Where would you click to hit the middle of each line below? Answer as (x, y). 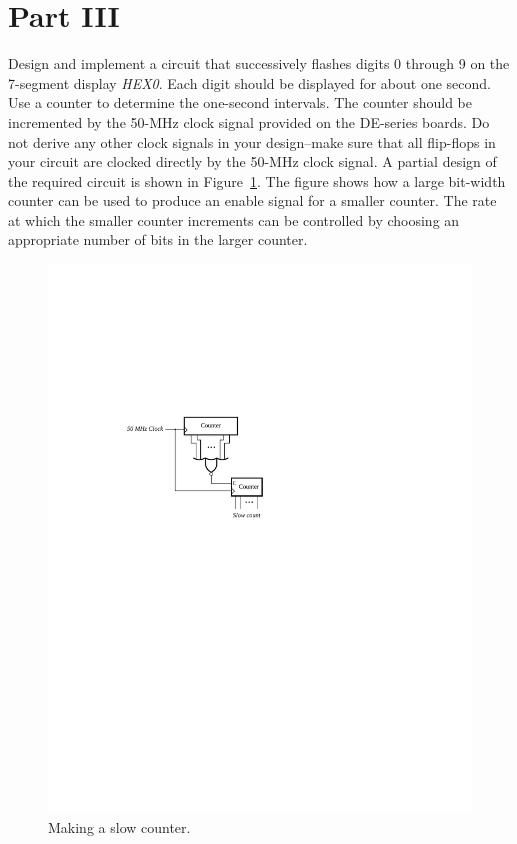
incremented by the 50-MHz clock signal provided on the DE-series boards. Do (249, 121)
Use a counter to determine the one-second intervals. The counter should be (240, 102)
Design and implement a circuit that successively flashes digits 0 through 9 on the (259, 63)
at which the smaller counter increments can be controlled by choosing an (234, 219)
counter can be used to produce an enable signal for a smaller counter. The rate (252, 200)
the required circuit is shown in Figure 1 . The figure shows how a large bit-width (257, 180)
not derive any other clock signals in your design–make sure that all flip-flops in (252, 141)
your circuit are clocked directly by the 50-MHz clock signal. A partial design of (252, 161)
